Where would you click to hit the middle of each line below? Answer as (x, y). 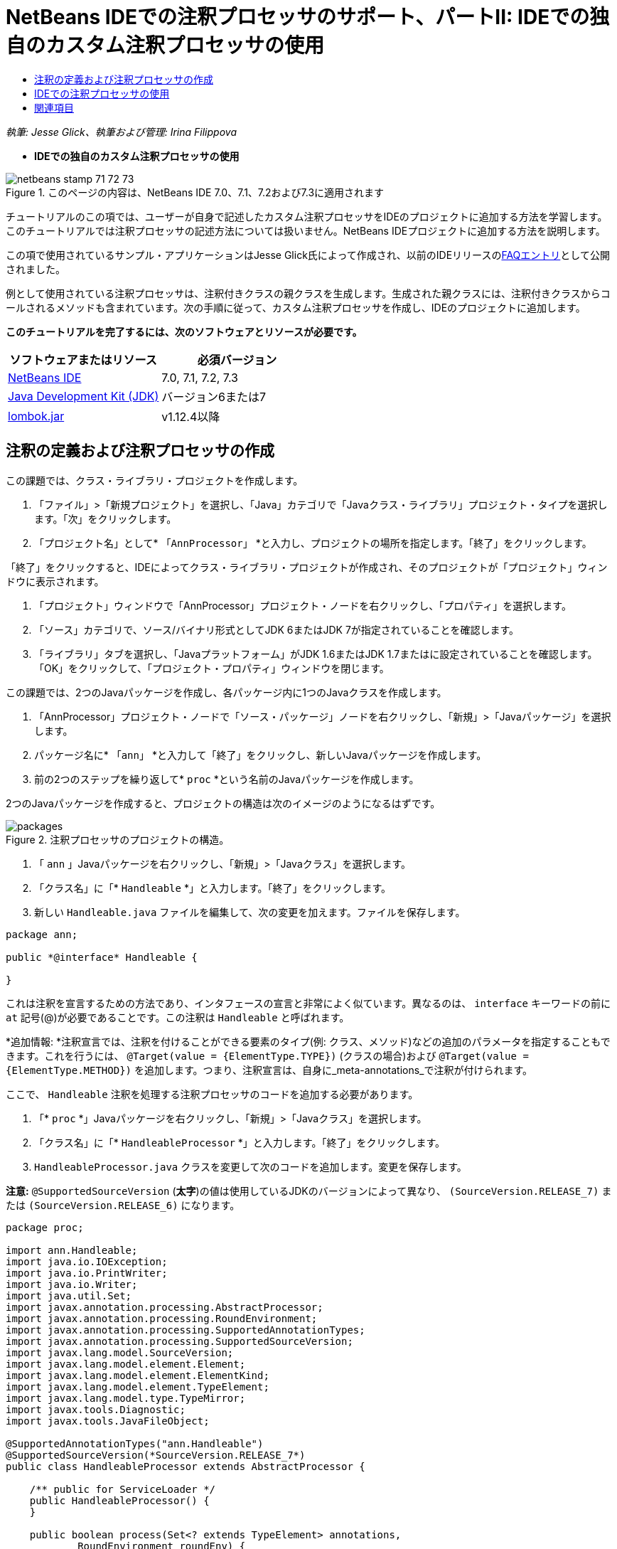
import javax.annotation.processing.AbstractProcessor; (165, 1307)
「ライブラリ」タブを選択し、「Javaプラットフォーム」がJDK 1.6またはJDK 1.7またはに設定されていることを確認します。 (316, 654)
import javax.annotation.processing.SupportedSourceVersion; (179, 1341)
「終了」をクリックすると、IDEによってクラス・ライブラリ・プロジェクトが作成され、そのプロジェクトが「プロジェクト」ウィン (307, 567)
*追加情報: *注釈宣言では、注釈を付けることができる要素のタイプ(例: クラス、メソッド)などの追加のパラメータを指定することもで (308, 1041)
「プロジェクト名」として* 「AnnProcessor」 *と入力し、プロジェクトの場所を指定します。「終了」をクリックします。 (313, 543)
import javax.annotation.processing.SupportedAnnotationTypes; (186, 1330)
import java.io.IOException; (87, 1261)
